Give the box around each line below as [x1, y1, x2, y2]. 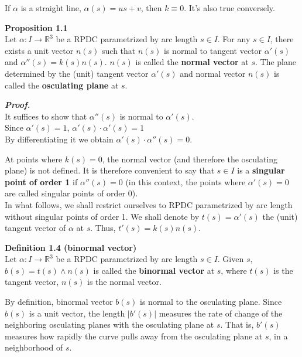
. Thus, [90, 222, 116, 234]
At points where [5, 152, 63, 165]
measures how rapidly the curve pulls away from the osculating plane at [5, 329, 263, 342]
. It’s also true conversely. [184, 2, 275, 13]
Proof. [5, 98, 30, 111]
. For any [217, 33, 250, 45]
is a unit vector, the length [29, 307, 125, 319]
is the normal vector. [87, 276, 162, 288]
